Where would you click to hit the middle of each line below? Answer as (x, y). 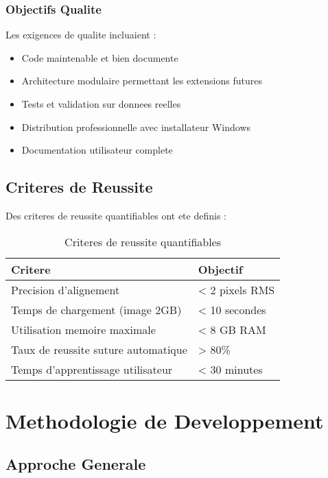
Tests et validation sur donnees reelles (101, 104)
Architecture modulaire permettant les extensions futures (142, 81)
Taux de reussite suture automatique (99, 349)
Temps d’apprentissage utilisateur (92, 369)
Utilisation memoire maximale (83, 329)
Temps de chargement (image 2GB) (96, 309)
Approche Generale (76, 464)
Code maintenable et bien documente (100, 57)
